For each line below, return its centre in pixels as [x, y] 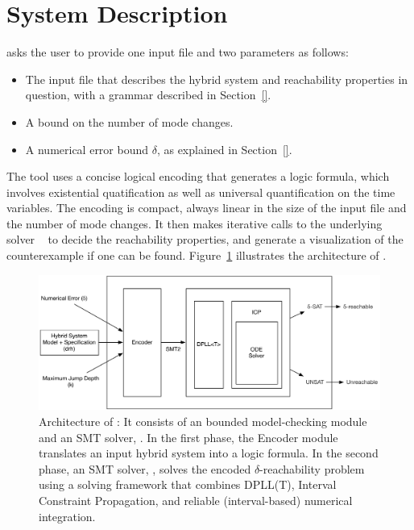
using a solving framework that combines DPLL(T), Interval [188, 484]
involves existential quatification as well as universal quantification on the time [201, 192]
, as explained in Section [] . [224, 149]
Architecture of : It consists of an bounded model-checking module [203, 421]
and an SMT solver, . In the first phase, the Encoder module [188, 437]
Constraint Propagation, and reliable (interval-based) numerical [196, 500]
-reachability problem [312, 468]
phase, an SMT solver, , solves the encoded [145, 468]
